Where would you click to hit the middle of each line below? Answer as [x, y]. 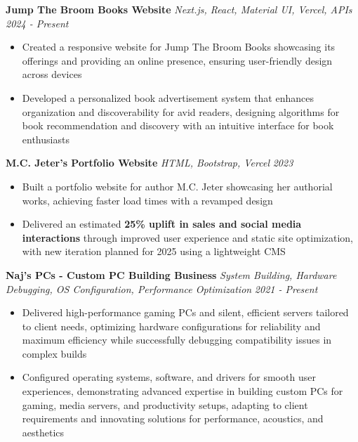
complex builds [54, 353]
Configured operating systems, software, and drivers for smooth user [169, 377]
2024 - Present [37, 23]
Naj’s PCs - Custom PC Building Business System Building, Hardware [171, 274]
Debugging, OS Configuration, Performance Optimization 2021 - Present [162, 288]
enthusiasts [46, 139]
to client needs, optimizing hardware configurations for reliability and [171, 326]
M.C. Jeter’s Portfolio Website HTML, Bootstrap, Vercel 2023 [150, 163]
